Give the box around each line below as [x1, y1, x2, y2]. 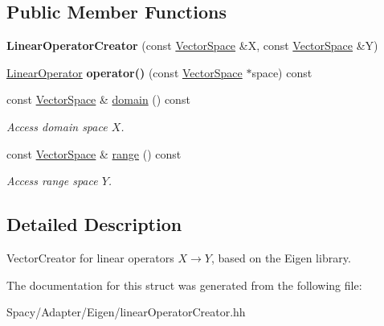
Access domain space [6, 118, 108, 134]
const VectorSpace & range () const [6, 145, 182, 162]
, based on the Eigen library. [210, 249, 351, 266]
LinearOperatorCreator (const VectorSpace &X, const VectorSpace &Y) [6, 37, 378, 54]
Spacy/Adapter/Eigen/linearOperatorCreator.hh [6, 303, 246, 320]
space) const [251, 64, 313, 80]
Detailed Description [6, 212, 182, 237]
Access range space [6, 172, 98, 189]
